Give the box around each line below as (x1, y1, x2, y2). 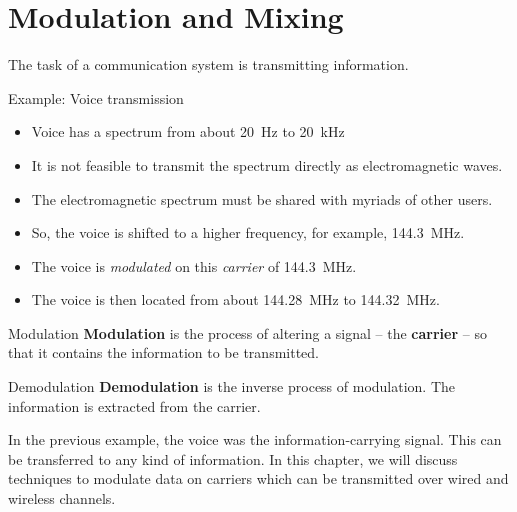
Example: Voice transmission (8, 87, 184, 108)
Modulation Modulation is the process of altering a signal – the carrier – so (8, 322, 487, 343)
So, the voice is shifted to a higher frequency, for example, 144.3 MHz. (31, 222, 465, 243)
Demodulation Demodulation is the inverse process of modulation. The (8, 376, 456, 397)
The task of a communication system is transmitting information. (8, 54, 409, 75)
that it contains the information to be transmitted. (8, 342, 319, 363)
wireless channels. (8, 488, 116, 509)
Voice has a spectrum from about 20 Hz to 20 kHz (31, 121, 345, 142)
